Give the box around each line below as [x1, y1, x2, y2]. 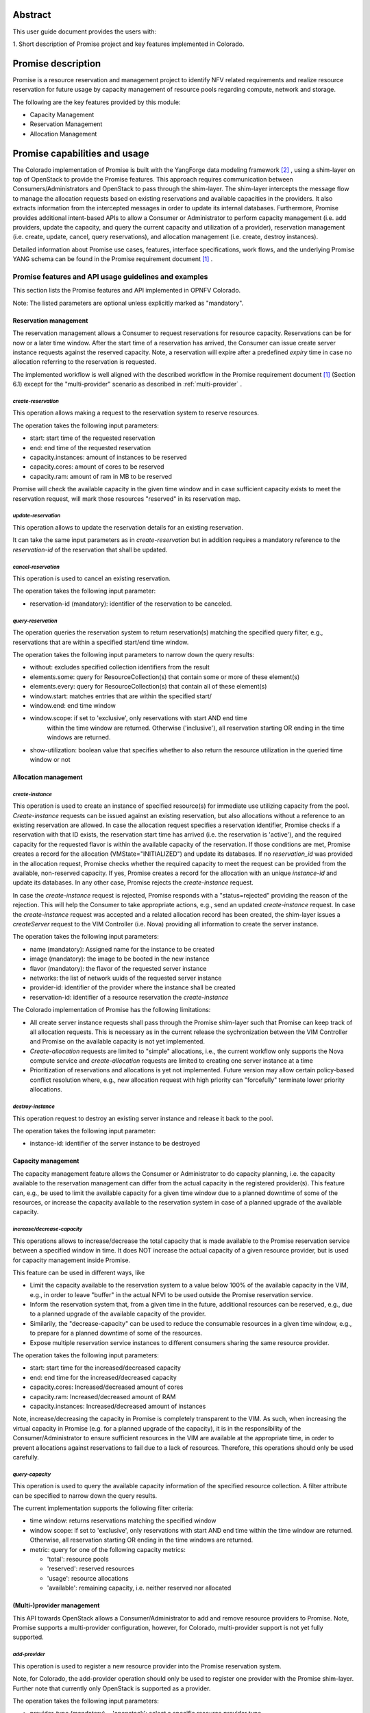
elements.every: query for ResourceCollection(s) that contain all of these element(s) [29, 682, 267, 691]
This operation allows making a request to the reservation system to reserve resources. [12, 408, 260, 417]
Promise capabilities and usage [12, 147, 150, 159]
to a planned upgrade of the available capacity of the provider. [29, 1309, 206, 1318]
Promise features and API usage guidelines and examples [12, 271, 208, 281]
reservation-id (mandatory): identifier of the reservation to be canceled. [29, 600, 232, 608]
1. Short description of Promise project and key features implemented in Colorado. [12, 40, 245, 48]
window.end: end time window [29, 701, 116, 709]
